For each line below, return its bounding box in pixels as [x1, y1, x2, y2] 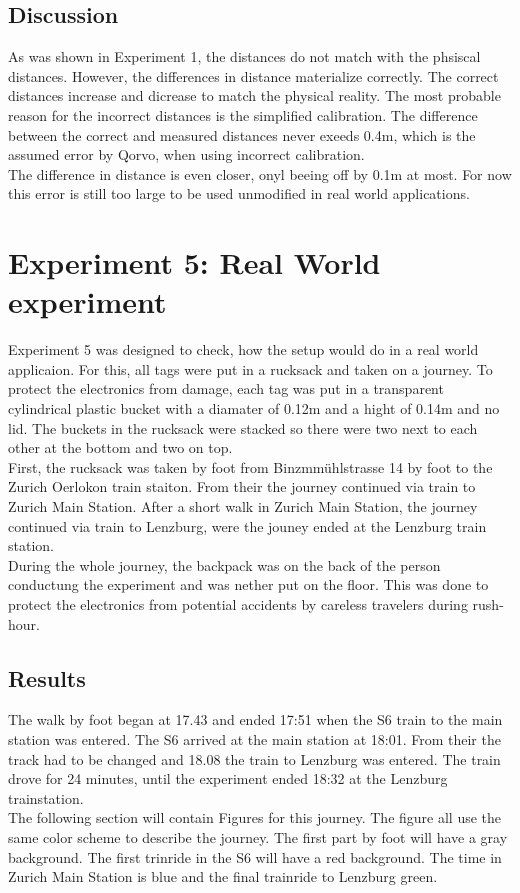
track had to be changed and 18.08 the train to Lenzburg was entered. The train [8, 748, 501, 769]
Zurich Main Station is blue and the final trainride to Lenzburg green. [8, 866, 438, 887]
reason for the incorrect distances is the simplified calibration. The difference [8, 104, 478, 125]
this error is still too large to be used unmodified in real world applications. [8, 183, 470, 204]
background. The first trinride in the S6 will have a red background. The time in [8, 846, 502, 867]
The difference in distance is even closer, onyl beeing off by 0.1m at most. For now [8, 163, 512, 184]
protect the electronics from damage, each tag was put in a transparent [8, 378, 444, 399]
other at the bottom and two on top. [8, 437, 233, 458]
